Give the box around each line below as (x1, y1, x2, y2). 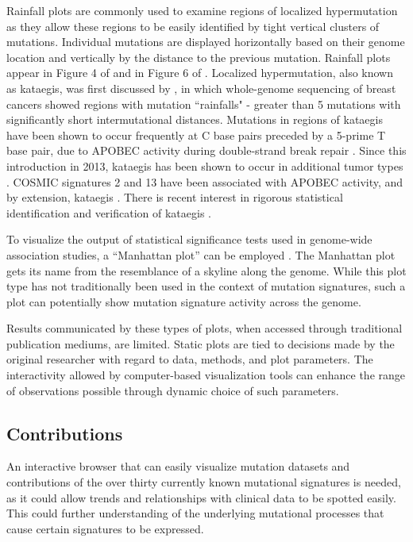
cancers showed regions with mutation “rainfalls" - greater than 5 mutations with (6, 95, 401, 112)
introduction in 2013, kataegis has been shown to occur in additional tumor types (6, 157, 403, 174)
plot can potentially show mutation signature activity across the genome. (6, 293, 361, 309)
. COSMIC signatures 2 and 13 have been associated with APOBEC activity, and (6, 173, 403, 190)
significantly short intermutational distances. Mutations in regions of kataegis (6, 111, 383, 128)
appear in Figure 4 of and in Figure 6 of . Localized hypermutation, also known (6, 64, 394, 81)
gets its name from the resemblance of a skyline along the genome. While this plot (6, 262, 407, 279)
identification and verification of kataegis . (6, 204, 211, 221)
